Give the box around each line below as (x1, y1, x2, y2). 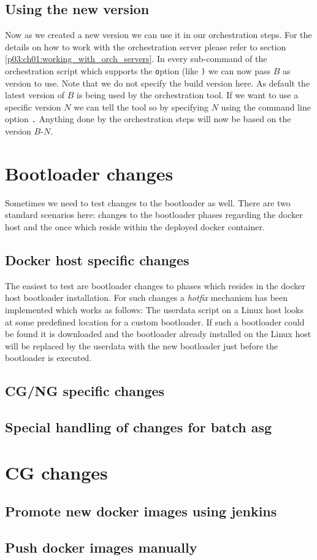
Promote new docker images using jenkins (5, 502, 277, 521)
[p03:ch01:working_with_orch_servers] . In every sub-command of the (5, 52, 267, 65)
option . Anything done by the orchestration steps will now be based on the (5, 112, 291, 125)
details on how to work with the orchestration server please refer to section (5, 40, 286, 53)
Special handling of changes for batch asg (5, 418, 272, 437)
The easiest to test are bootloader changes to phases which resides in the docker (5, 279, 305, 292)
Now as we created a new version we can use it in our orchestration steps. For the (5, 28, 312, 41)
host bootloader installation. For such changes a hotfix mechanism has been (5, 291, 288, 304)
